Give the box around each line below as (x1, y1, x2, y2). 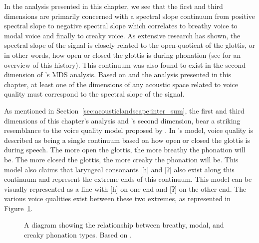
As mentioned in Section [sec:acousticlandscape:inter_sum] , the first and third (4, 105, 245, 116)
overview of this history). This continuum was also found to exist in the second (4, 59, 246, 70)
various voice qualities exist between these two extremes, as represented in (4, 193, 231, 204)
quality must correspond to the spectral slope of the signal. (4, 89, 185, 99)
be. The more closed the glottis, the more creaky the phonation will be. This (4, 154, 239, 164)
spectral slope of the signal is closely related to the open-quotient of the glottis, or (4, 40, 256, 50)
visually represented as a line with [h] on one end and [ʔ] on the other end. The (4, 183, 247, 194)
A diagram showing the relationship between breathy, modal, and (24, 220, 224, 230)
